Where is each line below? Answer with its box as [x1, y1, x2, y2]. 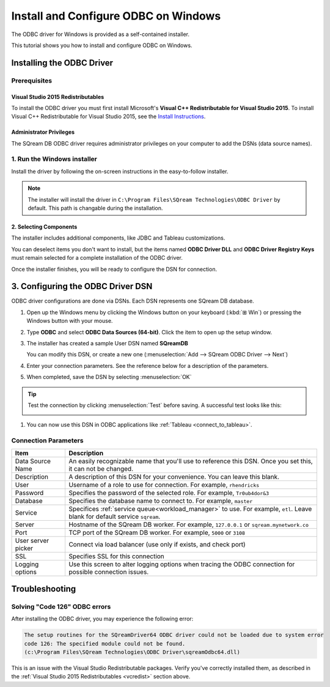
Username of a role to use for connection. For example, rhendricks [68, 480, 260, 489]
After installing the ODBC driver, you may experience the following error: [11, 615, 194, 623]
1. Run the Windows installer [11, 155, 97, 163]
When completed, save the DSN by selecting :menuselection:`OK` [26, 373, 192, 381]
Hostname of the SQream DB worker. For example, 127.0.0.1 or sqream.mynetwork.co [68, 520, 309, 529]
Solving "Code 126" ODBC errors [11, 602, 111, 611]
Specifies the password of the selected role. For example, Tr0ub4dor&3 [68, 488, 269, 497]
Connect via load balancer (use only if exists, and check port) [68, 540, 246, 548]
